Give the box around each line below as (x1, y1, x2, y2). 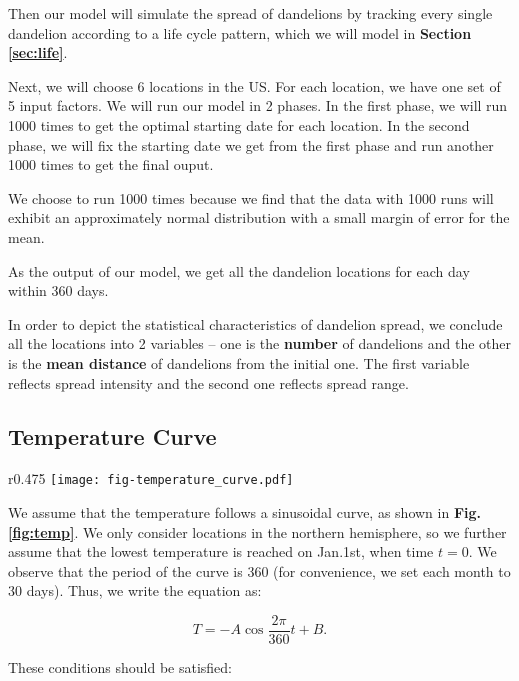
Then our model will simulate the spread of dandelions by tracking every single (8, 3, 493, 23)
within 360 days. (8, 280, 109, 301)
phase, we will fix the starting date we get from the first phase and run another (8, 134, 494, 155)
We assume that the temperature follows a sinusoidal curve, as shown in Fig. (8, 501, 482, 522)
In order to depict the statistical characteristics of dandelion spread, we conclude (8, 313, 503, 334)
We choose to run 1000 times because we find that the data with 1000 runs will (8, 187, 494, 208)
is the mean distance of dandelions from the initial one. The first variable (8, 352, 470, 373)
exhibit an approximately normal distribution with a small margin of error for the (8, 207, 510, 228)
